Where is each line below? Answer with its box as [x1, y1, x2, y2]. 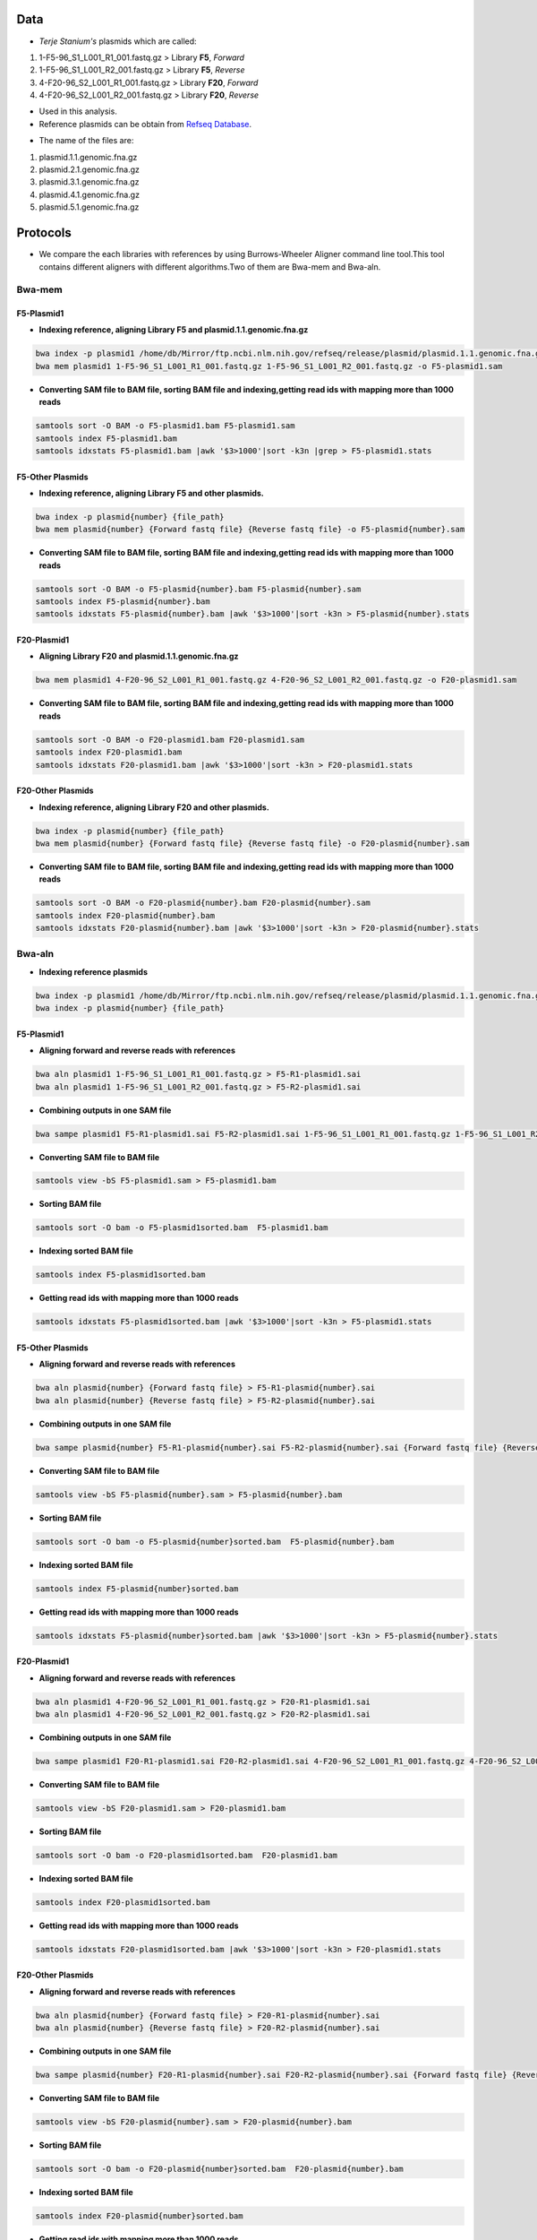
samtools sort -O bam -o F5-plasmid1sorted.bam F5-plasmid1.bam [35, 1223, 328, 1233]
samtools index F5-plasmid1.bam [35, 433, 178, 444]
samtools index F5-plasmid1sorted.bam [35, 1270, 206, 1280]
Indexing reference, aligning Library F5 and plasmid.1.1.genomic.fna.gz [38, 324, 309, 335]
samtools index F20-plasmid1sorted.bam [35, 1897, 210, 1908]
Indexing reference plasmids [38, 966, 148, 977]
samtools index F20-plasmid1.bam [35, 747, 183, 757]
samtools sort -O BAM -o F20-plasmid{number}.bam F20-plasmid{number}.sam [35, 898, 371, 909]
